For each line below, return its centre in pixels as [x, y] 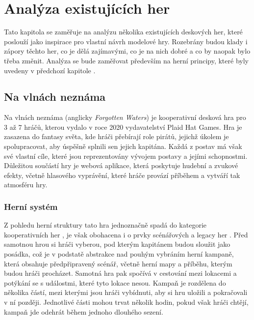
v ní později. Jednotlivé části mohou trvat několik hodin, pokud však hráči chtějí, [126, 302]
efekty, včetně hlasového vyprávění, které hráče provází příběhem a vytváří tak [122, 175]
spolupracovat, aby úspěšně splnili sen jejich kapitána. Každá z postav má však [123, 146]
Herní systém [31, 206]
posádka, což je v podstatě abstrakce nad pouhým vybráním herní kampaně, [119, 254]
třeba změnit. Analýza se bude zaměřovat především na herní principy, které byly [126, 60]
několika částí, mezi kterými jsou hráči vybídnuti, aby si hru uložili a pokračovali [126, 292]
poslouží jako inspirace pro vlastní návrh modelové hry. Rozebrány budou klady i [126, 41]
